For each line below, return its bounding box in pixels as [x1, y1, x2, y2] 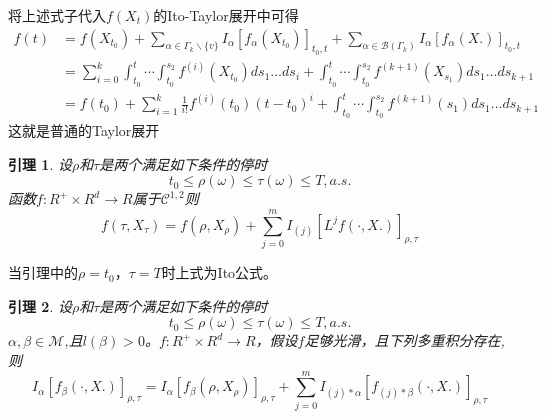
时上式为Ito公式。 [161, 262, 278, 283]
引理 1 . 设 [8, 153, 72, 174]
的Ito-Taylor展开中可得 [153, 5, 299, 25]
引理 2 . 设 [8, 295, 72, 316]
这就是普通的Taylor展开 [8, 120, 160, 141]
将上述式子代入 [8, 5, 106, 25]
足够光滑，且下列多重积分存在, [304, 330, 505, 351]
